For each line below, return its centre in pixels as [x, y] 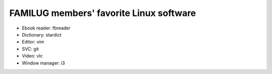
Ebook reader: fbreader [46, 28]
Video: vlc [32, 56]
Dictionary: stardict [42, 34]
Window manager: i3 [43, 63]
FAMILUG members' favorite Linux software [103, 13]
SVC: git [30, 49]
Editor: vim [33, 42]
